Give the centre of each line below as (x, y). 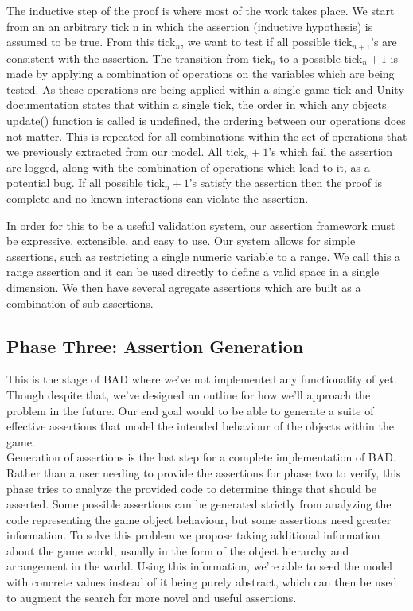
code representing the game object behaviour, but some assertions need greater (199, 519)
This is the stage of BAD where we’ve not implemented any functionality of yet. (202, 379)
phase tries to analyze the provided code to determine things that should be (192, 488)
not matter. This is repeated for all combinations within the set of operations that (207, 136)
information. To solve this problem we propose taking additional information (193, 535)
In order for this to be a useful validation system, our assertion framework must (201, 225)
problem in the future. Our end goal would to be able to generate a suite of (190, 410)
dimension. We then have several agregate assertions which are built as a (184, 287)
